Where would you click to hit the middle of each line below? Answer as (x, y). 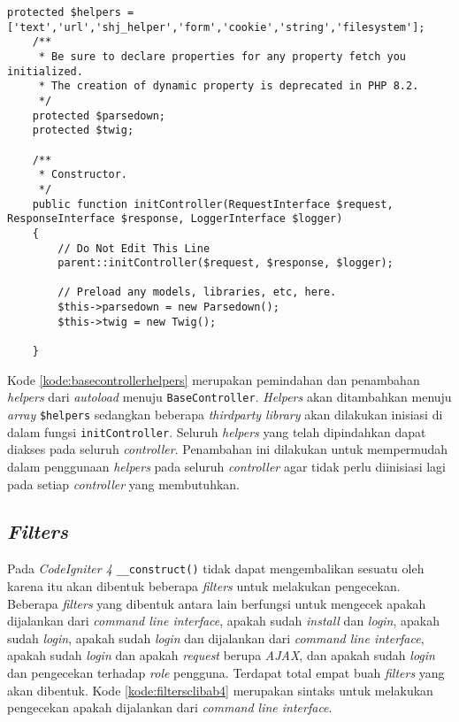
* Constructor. (83, 175)
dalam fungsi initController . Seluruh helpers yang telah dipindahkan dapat (217, 431)
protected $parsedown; (99, 115)
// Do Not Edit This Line (134, 248)
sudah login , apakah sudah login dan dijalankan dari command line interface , (216, 638)
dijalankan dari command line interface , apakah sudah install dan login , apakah (224, 621)
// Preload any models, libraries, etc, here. (197, 292)
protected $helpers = (71, 12)
